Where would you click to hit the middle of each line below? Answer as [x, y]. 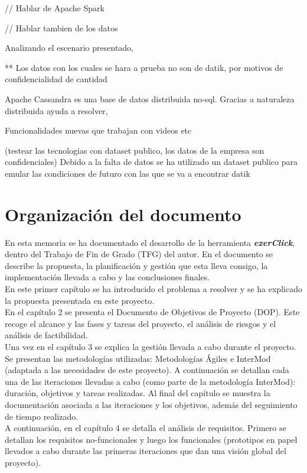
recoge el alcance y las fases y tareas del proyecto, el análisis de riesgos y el [141, 323]
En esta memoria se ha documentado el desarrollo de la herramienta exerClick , [150, 242]
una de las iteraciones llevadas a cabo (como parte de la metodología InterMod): [150, 381]
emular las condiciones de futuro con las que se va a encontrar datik [128, 173]
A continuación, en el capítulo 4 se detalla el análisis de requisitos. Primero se [146, 428]
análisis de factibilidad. [46, 335]
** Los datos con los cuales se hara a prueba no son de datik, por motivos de [144, 67]
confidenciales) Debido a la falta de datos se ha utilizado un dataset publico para [151, 162]
